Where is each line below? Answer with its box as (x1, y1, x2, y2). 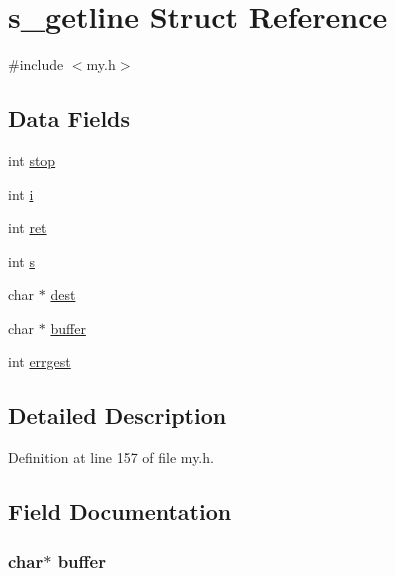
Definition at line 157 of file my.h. (8, 447, 214, 468)
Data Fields (8, 103, 131, 134)
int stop (8, 149, 56, 170)
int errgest (8, 351, 71, 372)
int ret (8, 217, 47, 238)
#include (8, 54, 64, 75)
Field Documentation (8, 496, 232, 527)
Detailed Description (8, 400, 227, 431)
